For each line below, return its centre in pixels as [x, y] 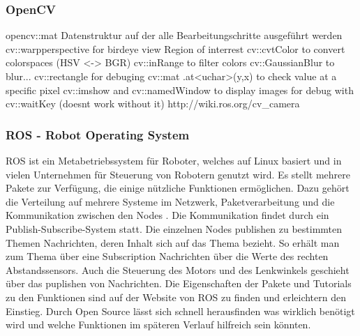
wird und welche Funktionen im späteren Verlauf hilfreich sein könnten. [158, 324]
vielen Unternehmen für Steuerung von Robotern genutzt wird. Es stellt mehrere [178, 174]
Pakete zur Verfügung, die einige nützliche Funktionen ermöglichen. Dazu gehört [178, 188]
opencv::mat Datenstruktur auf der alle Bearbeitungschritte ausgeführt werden [174, 35]
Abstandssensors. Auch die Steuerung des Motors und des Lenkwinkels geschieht [178, 269]
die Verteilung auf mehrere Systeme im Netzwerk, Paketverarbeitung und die [170, 201]
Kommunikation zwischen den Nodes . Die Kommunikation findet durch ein [167, 215]
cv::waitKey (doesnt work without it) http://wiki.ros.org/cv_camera [153, 104]
